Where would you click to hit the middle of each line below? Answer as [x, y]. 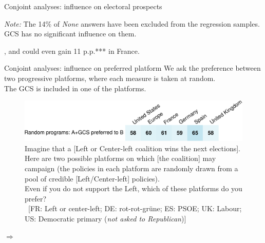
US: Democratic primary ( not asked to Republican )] [106, 218]
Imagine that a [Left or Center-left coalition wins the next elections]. [133, 148]
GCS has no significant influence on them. [70, 34]
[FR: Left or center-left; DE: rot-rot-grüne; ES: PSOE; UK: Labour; [135, 208]
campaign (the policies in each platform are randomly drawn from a [131, 168]
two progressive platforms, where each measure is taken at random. [110, 78]
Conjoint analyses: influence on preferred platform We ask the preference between [132, 68]
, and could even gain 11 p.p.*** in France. [72, 50]
